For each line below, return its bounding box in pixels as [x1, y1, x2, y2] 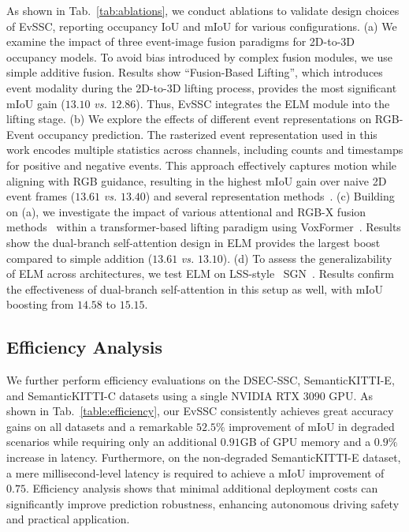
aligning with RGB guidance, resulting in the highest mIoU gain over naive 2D [6, 172, 387, 189]
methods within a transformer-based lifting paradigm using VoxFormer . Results [6, 219, 401, 235]
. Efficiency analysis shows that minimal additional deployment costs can [25, 480, 378, 496]
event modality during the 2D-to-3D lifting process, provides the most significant [6, 79, 397, 96]
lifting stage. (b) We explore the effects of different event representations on [6, 111, 372, 127]
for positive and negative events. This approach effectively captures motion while [6, 156, 397, 173]
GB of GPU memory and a [240, 433, 371, 450]
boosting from [6, 296, 74, 313]
